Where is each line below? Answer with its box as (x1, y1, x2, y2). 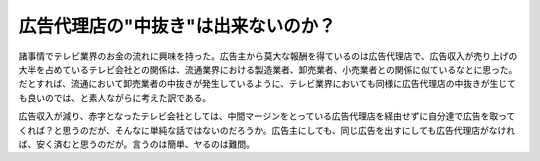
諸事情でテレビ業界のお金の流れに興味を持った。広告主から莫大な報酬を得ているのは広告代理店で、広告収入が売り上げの (18, 50, 518, 62)
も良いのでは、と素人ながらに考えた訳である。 (18, 91, 212, 104)
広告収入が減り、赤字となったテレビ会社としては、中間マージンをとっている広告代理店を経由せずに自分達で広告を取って (18, 110, 516, 122)
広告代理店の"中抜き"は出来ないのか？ (18, 15, 336, 37)
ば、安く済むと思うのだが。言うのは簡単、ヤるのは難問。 (18, 138, 255, 150)
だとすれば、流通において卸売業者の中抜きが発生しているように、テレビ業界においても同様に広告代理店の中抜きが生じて (18, 78, 517, 90)
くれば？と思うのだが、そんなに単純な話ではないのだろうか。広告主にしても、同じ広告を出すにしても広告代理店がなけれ (18, 124, 515, 136)
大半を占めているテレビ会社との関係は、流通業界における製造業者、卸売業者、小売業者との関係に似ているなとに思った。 (18, 63, 518, 75)
